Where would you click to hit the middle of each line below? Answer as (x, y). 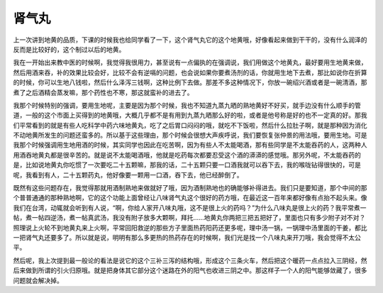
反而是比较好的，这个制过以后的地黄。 (69, 49)
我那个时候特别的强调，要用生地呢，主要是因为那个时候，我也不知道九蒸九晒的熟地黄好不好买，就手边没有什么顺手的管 (187, 105)
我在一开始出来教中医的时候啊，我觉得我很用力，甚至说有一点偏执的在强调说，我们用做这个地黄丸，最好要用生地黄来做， (190, 62)
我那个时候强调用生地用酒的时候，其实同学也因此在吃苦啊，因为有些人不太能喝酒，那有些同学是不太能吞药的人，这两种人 (190, 145)
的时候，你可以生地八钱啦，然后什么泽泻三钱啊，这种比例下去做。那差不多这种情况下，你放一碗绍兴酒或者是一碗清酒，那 (190, 82)
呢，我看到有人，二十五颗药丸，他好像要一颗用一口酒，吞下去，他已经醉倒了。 (128, 175)
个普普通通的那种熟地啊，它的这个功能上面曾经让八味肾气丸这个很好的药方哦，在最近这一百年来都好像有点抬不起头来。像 (190, 198)
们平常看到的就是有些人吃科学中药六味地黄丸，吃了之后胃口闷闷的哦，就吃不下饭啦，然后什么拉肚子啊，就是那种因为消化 (190, 125)
